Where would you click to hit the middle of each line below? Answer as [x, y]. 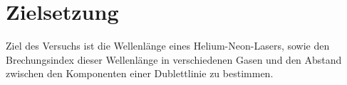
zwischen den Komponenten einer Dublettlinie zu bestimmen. [140, 73]
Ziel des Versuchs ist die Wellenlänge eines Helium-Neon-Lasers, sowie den [168, 46]
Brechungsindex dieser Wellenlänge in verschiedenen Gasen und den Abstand [174, 59]
